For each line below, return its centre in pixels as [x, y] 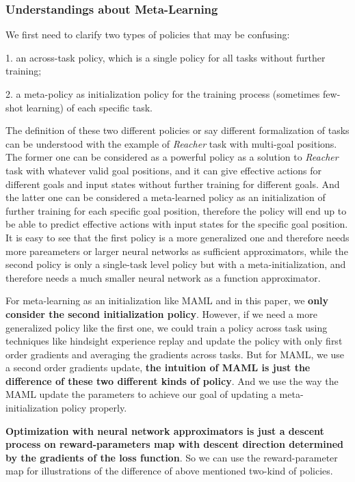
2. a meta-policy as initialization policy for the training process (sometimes [163, 94]
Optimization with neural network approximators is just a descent [165, 430]
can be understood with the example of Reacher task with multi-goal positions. [171, 143]
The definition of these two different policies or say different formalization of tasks [177, 130]
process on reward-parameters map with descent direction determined [174, 444]
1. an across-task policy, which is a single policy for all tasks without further [166, 57]
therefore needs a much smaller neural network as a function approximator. [163, 277]
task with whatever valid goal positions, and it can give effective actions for [163, 170]
